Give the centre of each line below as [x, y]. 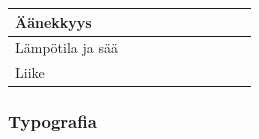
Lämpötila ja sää [66, 47]
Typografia [52, 121]
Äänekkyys [53, 21]
